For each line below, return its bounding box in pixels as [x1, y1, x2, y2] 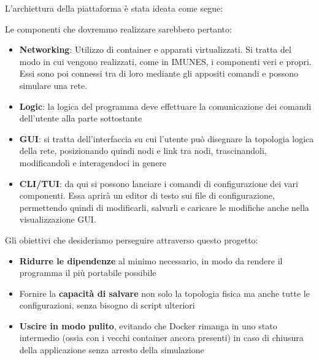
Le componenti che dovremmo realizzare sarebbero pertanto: [5, 22, 232, 35]
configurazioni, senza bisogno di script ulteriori [19, 299, 195, 312]
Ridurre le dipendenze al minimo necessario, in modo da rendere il [19, 254, 283, 267]
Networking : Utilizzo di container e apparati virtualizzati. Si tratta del [19, 43, 291, 56]
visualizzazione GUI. [19, 213, 96, 226]
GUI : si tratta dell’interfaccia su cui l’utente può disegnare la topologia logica [19, 132, 314, 145]
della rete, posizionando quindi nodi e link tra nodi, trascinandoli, [19, 144, 267, 157]
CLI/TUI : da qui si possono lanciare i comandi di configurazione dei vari [19, 177, 298, 190]
